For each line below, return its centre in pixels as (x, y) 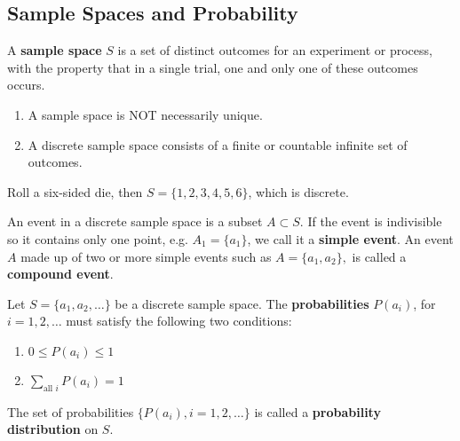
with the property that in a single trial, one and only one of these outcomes (213, 67)
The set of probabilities (71, 411)
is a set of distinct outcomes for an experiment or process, (275, 50)
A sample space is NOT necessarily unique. (145, 114)
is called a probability (317, 411)
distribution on (53, 429)
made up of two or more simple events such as (146, 256)
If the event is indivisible (375, 221)
